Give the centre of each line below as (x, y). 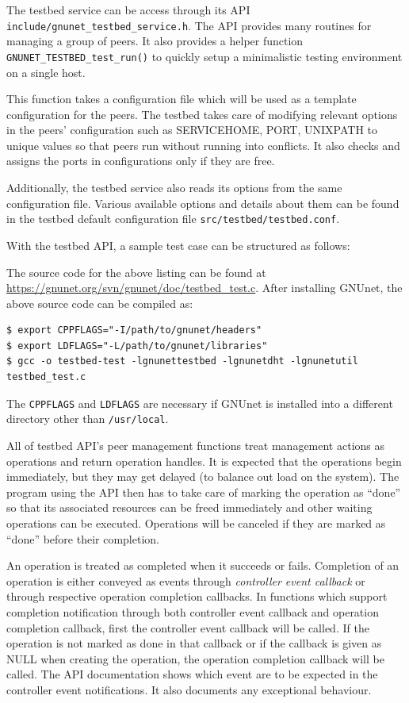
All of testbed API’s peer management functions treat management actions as (196, 445)
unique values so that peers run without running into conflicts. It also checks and (203, 145)
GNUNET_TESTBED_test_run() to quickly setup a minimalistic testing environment (204, 56)
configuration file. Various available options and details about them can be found (203, 203)
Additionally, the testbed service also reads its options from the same (174, 188)
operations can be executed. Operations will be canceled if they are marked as (196, 522)
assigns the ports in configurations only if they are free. (141, 161)
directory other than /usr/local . (88, 419)
